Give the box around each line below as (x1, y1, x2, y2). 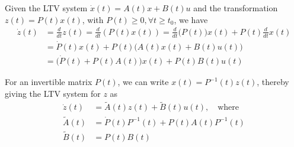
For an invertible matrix (5, 76, 92, 88)
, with (82, 13, 104, 25)
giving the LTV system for (5, 87, 101, 99)
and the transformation (193, 2, 278, 14)
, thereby (257, 76, 289, 88)
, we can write (117, 76, 169, 88)
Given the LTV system (5, 2, 88, 14)
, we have (174, 13, 208, 25)
